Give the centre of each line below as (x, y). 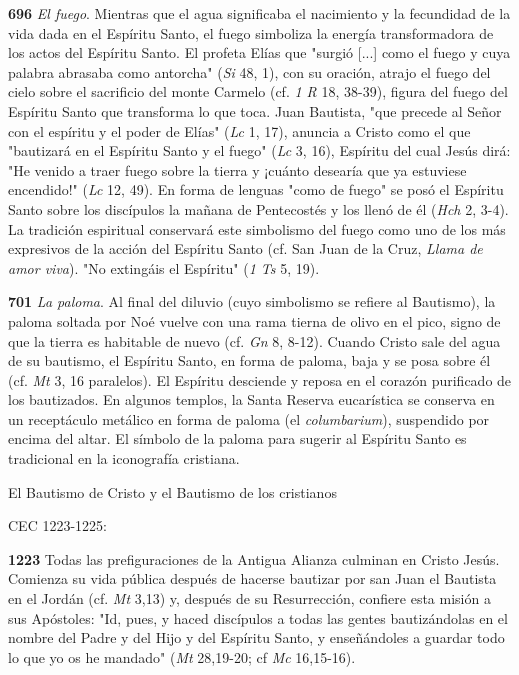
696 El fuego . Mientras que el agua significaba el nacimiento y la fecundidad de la (259, 13)
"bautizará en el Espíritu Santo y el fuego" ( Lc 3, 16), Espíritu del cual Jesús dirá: (259, 150)
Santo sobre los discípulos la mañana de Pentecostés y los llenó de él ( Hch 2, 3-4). (258, 208)
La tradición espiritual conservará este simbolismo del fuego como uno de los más (257, 228)
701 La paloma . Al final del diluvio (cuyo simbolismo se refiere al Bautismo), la (252, 301)
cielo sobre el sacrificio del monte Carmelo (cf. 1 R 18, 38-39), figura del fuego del (258, 91)
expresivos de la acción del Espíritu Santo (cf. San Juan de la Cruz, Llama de (245, 248)
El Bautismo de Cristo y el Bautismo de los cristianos (172, 491)
